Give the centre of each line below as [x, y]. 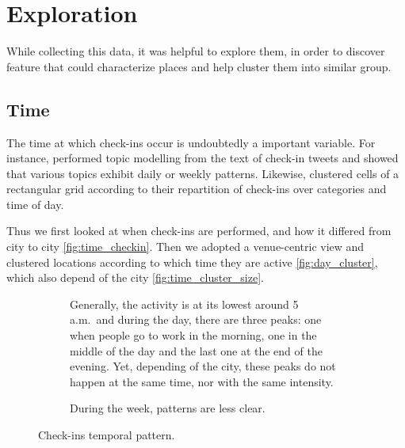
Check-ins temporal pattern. [107, 435]
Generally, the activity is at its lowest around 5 [184, 304]
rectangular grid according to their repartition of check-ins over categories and [197, 189]
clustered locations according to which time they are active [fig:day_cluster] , [192, 262]
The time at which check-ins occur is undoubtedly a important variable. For [191, 142]
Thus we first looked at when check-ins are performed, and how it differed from [199, 231]
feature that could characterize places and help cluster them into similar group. [199, 66]
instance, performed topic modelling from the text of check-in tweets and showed [202, 158]
